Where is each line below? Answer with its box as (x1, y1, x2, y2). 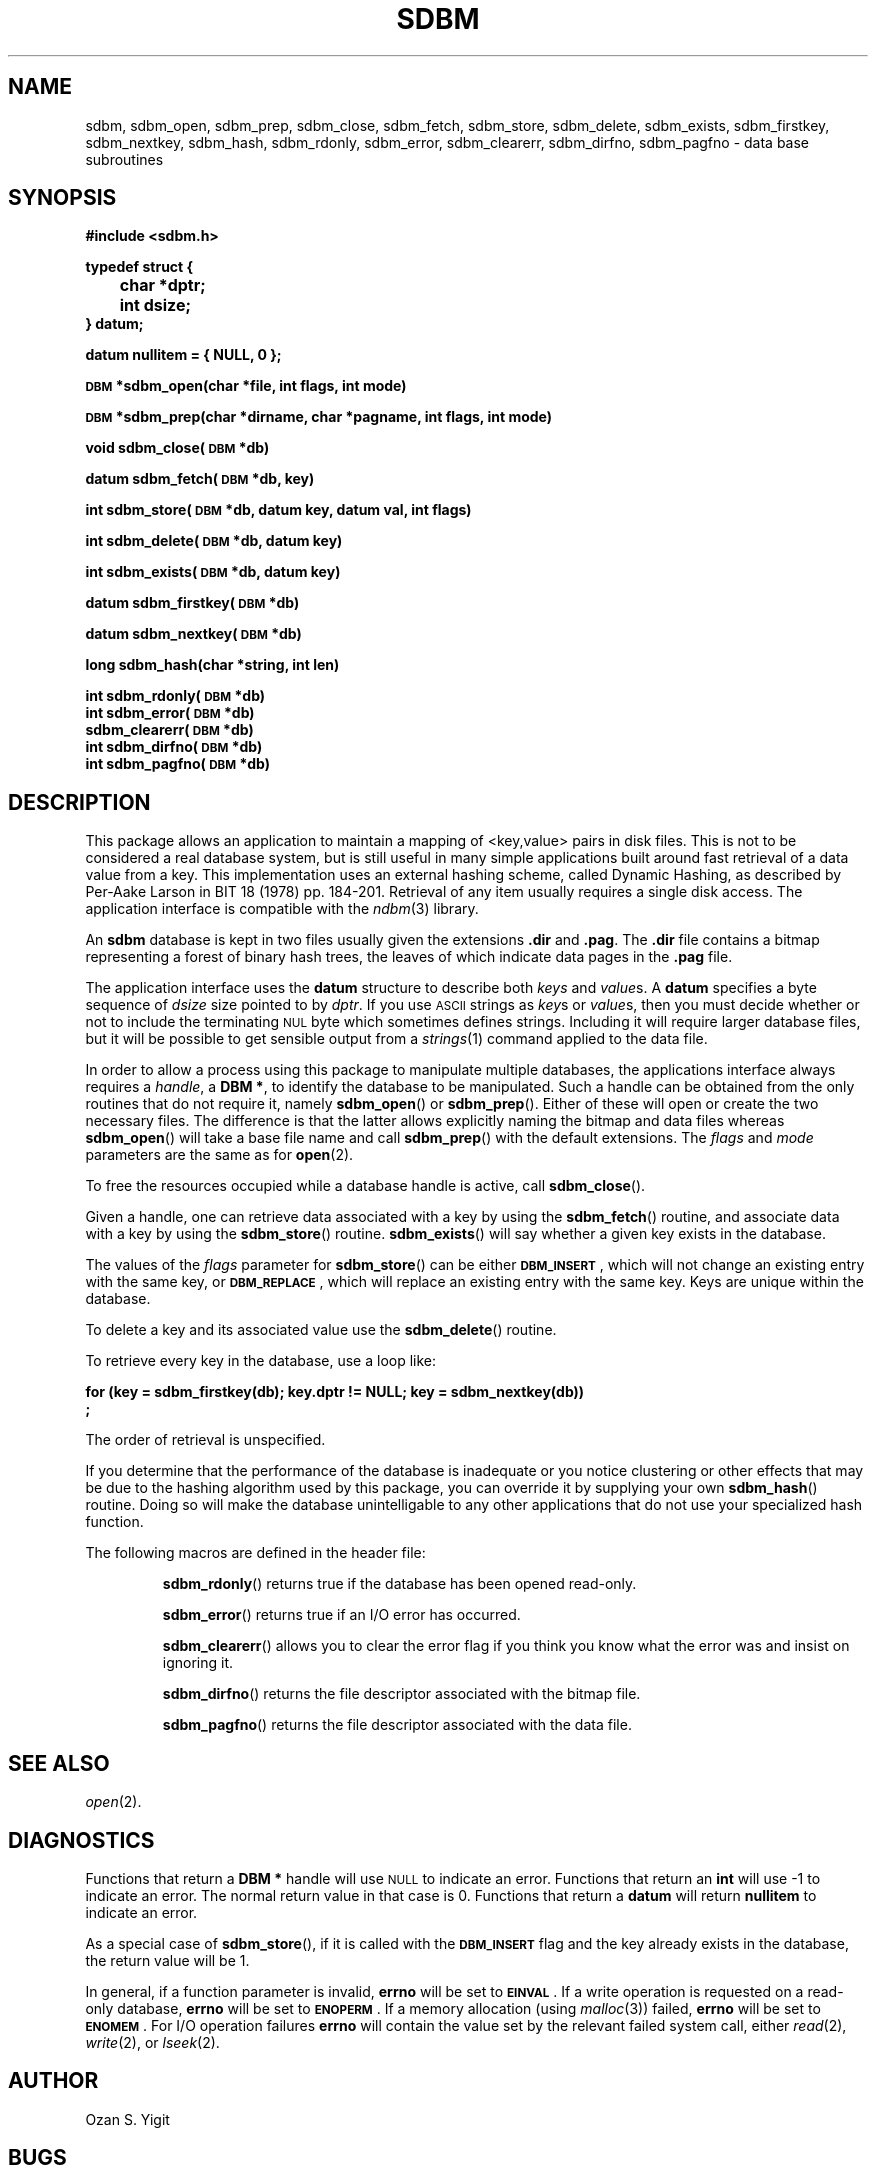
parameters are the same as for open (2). (85, 1146, 354, 1164)
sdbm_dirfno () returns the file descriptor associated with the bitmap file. (162, 1685, 641, 1703)
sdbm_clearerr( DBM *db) (85, 721, 254, 739)
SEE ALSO (8, 1750, 110, 1776)
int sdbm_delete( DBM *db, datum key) (85, 532, 343, 550)
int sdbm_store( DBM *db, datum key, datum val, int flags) (85, 501, 472, 519)
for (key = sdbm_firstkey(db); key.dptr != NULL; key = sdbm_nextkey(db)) (85, 1383, 585, 1401)
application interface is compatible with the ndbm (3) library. (85, 900, 479, 918)
